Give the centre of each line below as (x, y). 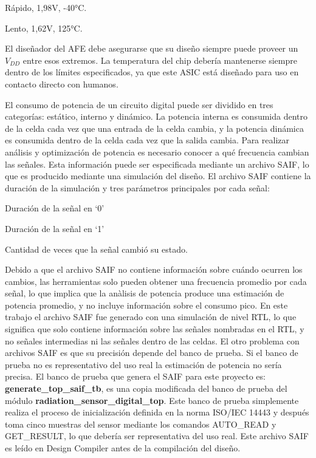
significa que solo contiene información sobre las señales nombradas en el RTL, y (155, 329)
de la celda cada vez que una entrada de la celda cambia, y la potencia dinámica (154, 128)
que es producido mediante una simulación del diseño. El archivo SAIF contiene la (158, 176)
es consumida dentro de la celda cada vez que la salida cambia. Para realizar (147, 140)
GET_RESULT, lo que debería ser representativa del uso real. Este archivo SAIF (157, 436)
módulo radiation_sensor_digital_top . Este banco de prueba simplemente (152, 400)
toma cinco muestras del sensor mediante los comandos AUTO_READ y (141, 424)
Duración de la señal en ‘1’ (55, 228)
